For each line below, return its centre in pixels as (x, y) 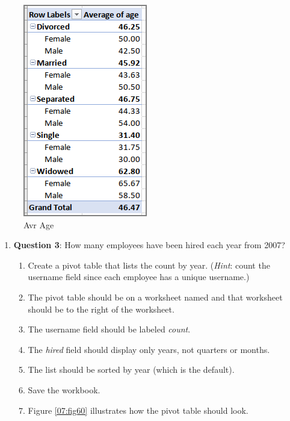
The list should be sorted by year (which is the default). (131, 370)
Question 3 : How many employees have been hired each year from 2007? (149, 245)
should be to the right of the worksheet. (101, 309)
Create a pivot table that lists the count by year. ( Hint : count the (149, 265)
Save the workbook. (64, 389)
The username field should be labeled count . (109, 329)
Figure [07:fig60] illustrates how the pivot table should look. (138, 410)
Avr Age (39, 224)
